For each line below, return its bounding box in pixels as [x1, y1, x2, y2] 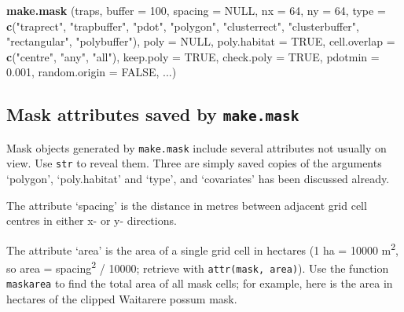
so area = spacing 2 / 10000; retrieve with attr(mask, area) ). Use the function [6, 258, 389, 276]
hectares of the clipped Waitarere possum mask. [6, 291, 237, 307]
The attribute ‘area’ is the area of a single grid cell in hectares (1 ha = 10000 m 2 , [6, 239, 398, 258]
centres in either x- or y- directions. [6, 212, 177, 229]
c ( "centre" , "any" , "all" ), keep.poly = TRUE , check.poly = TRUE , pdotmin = [6, 48, 380, 64]
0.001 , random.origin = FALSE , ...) [6, 64, 177, 80]
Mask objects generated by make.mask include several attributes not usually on [6, 139, 387, 156]
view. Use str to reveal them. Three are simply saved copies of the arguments [6, 155, 382, 171]
